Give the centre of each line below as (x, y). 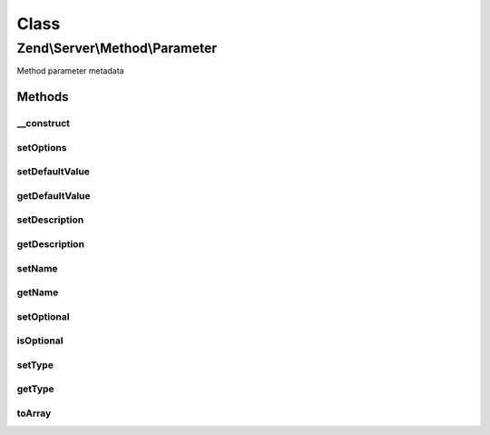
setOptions (42, 147)
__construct (44, 124)
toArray (34, 413)
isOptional (40, 341)
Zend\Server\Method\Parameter (117, 48)
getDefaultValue (54, 195)
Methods (43, 97)
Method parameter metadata (70, 71)
